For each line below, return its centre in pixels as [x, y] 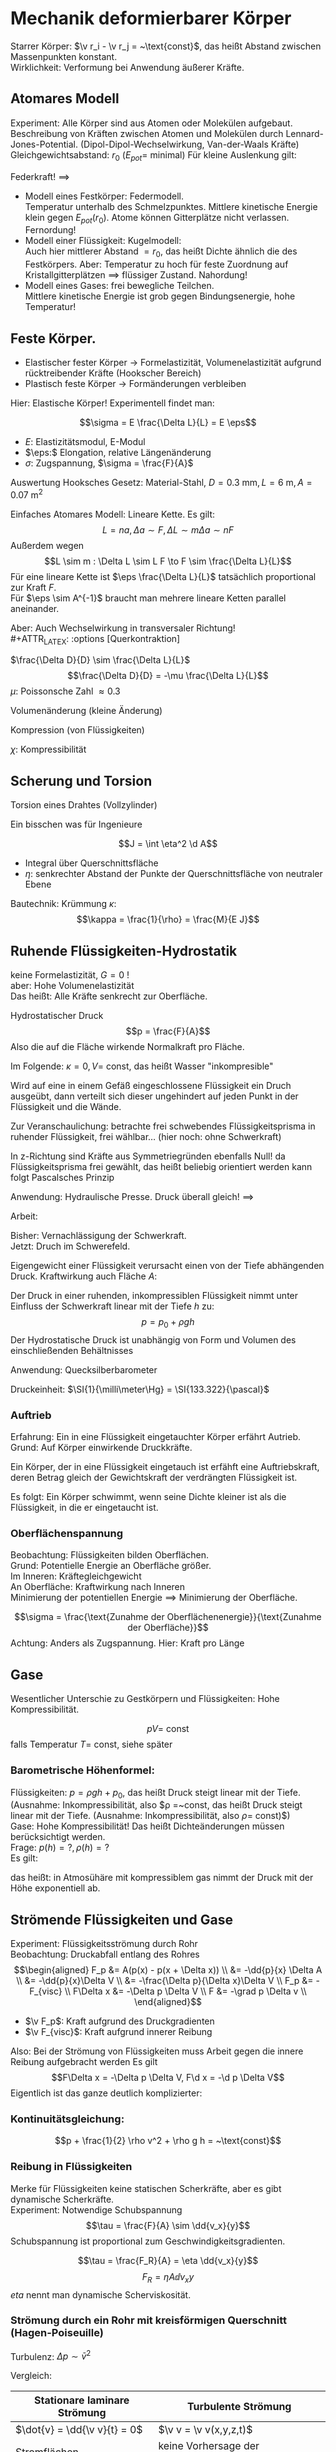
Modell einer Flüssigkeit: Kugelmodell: [103, 241]
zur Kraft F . [33, 587]
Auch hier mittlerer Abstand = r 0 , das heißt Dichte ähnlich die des [161, 252]
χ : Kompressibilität [48, 749]
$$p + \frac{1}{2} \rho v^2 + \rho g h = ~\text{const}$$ [168, 2141]
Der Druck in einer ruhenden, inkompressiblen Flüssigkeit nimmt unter [154, 1296]
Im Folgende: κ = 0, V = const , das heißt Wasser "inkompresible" [142, 1066]
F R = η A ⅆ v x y [168, 2277]
